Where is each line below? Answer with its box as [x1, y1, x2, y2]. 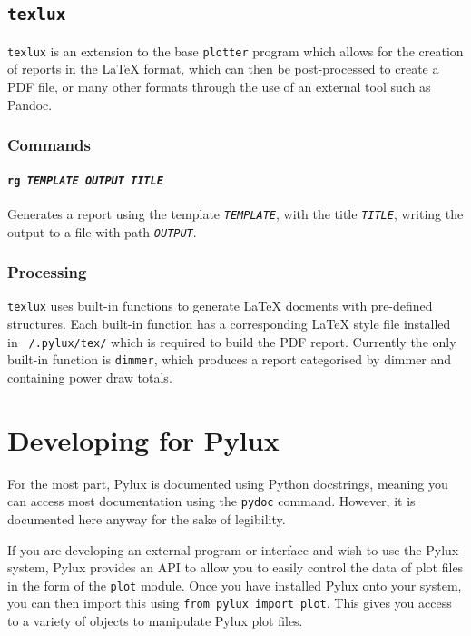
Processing [7, 261, 87, 283]
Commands [7, 134, 91, 156]
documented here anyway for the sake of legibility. [7, 509, 286, 528]
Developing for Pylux [7, 421, 280, 458]
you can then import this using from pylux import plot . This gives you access [7, 593, 452, 612]
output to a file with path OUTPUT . [7, 222, 197, 241]
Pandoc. [7, 94, 53, 114]
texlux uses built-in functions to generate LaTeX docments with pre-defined [7, 296, 433, 315]
